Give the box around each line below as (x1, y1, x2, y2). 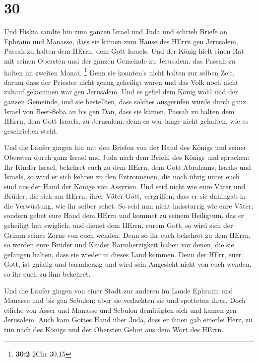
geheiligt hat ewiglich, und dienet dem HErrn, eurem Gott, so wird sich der (4, 220, 233, 230)
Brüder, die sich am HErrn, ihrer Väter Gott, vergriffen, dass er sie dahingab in (4, 191, 246, 201)
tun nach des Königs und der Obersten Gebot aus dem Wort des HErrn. (4, 324, 224, 334)
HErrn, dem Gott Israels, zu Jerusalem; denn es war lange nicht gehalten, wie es (4, 116, 249, 126)
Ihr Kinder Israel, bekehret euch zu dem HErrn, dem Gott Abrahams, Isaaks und (4, 161, 251, 172)
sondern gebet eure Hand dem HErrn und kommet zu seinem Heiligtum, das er (4, 210, 244, 220)
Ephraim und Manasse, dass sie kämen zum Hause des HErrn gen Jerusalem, (4, 36, 238, 46)
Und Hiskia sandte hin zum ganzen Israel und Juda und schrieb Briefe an (4, 26, 228, 37)
